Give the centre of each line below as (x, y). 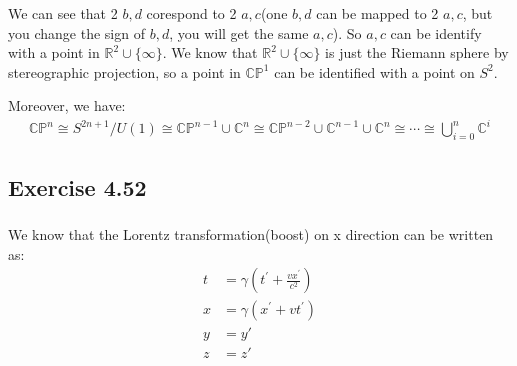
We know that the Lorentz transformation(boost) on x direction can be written (251, 234)
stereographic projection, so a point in (124, 71)
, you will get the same (239, 32)
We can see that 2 (63, 13)
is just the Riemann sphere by (417, 52)
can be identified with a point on (374, 71)
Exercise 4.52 (77, 186)
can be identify (436, 32)
